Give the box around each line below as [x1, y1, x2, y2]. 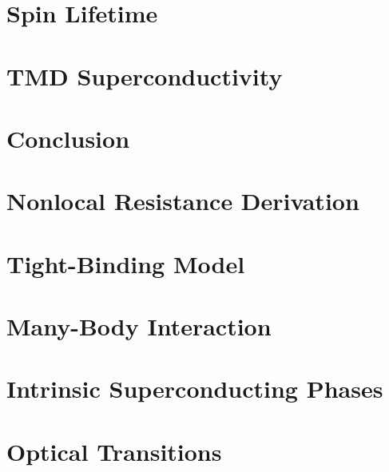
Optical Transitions [6, 434, 222, 467]
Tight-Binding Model [6, 247, 245, 280]
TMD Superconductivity [6, 59, 283, 92]
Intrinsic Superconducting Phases [6, 372, 383, 405]
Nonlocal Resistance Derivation [6, 184, 359, 217]
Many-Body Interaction [6, 310, 272, 343]
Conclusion [6, 121, 130, 154]
